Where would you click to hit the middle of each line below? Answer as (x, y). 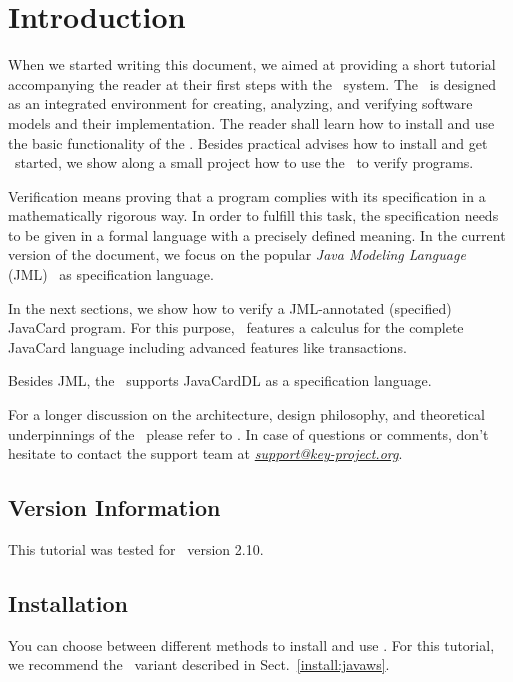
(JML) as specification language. (111, 274)
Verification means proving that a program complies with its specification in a (247, 195)
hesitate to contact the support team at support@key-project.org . (205, 453)
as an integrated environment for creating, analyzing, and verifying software (240, 103)
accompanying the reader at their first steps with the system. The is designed (252, 83)
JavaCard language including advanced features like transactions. (207, 346)
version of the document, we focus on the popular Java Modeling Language (237, 254)
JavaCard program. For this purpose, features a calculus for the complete (236, 327)
